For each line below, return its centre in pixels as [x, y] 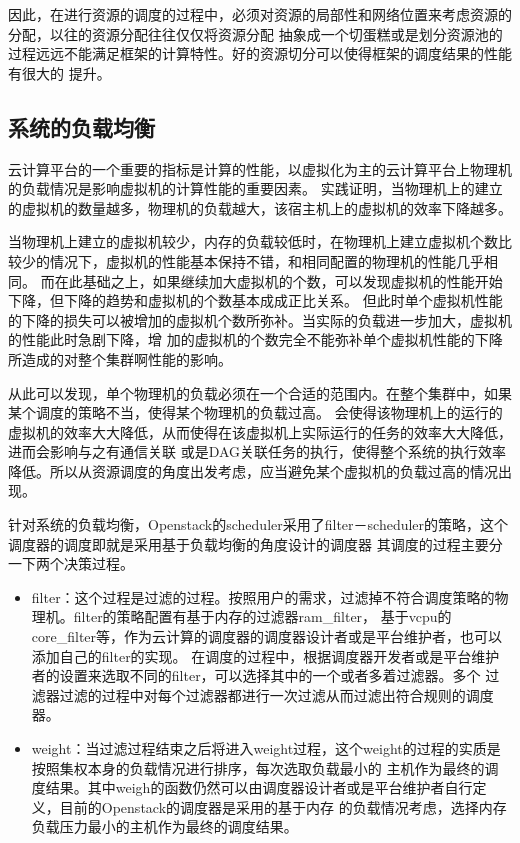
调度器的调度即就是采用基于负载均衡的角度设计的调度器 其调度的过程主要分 [255, 543]
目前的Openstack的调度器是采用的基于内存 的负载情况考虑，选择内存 [283, 806]
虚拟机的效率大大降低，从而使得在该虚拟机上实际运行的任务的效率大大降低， [260, 431]
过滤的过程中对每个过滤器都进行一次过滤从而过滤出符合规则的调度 [276, 694]
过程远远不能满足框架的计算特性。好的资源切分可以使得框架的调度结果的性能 [260, 53]
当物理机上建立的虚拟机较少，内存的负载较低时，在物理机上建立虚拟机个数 [253, 241]
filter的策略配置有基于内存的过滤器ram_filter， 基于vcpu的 [262, 616]
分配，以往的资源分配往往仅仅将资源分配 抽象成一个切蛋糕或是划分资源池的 [255, 33]
